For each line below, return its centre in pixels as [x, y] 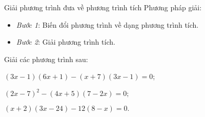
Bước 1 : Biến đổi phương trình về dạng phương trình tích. [107, 24]
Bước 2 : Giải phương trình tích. [66, 42]
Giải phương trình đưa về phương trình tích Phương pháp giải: [103, 7]
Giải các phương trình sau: [46, 59]
